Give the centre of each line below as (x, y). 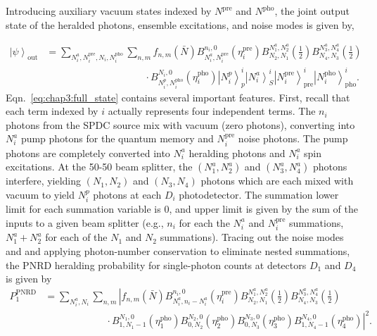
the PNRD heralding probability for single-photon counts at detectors (156, 265)
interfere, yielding (44, 181)
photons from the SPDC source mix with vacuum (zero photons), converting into (180, 124)
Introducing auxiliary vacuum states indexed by (109, 11)
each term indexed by (52, 111)
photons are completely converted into (88, 153)
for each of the (76, 237)
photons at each (127, 194)
